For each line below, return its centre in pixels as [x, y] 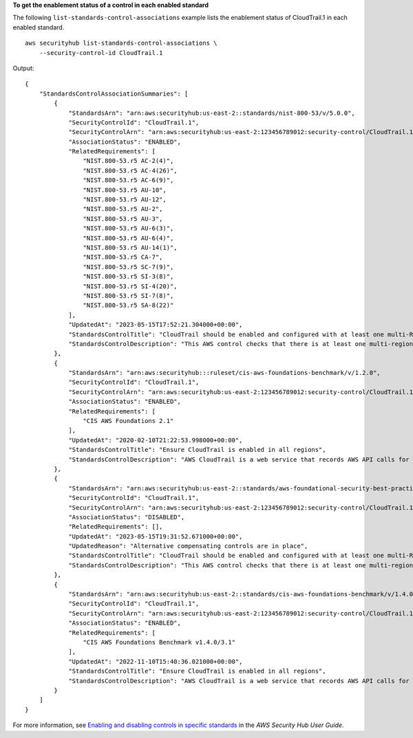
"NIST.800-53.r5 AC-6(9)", [128, 180]
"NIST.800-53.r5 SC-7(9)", [128, 267]
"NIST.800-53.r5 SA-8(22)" [128, 305]
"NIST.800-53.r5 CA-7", [123, 257]
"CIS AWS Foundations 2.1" [128, 421]
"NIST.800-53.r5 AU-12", [125, 200]
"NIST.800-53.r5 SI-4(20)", [130, 286]
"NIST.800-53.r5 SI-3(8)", [128, 276]
